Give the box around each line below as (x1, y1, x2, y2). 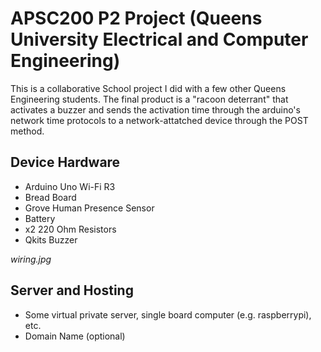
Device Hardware (10, 154, 121, 171)
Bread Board (24, 191, 77, 203)
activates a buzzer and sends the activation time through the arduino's (10, 103, 301, 116)
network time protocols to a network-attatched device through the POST (10, 114, 309, 126)
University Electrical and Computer (10, 28, 309, 51)
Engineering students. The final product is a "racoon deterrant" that (10, 93, 289, 105)
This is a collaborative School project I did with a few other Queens (10, 82, 287, 94)
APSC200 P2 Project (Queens (10, 7, 263, 30)
